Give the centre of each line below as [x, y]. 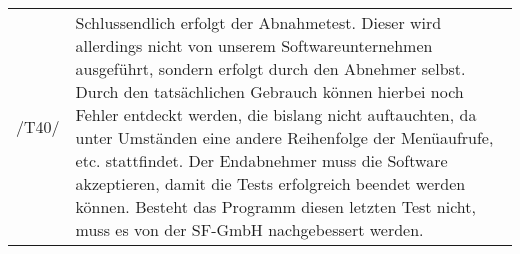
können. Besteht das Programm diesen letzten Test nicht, [275, 206]
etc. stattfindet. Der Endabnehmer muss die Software [261, 160]
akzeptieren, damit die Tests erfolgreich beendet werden [270, 183]
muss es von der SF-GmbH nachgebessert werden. [249, 229]
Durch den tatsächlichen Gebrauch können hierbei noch [269, 91]
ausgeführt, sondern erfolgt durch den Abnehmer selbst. [270, 68]
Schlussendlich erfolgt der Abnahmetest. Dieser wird [258, 22]
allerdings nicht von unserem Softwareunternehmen [254, 45]
